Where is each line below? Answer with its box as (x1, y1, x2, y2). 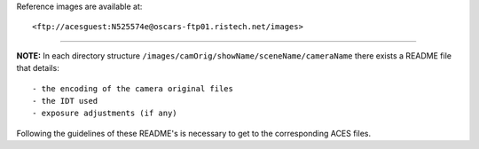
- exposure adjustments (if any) (32, 108, 177, 119)
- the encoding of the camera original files (32, 83, 234, 93)
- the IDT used (32, 96, 98, 106)
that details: (16, 63, 59, 74)
